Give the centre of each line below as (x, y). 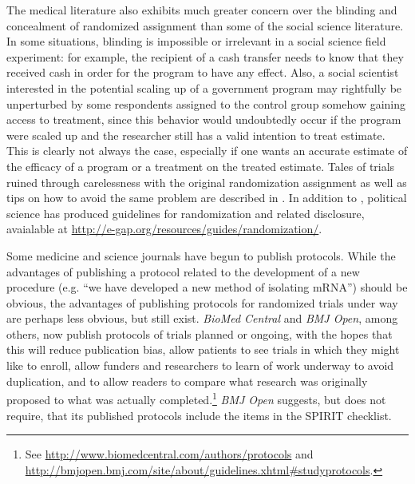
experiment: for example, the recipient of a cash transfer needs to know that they (205, 56)
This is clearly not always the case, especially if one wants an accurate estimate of (207, 151)
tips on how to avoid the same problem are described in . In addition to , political (207, 198)
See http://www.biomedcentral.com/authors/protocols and (169, 454)
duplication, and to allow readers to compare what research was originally (187, 381)
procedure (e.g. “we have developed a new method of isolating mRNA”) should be (207, 287)
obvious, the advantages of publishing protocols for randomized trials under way (202, 302)
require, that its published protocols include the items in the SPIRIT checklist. (199, 415)
